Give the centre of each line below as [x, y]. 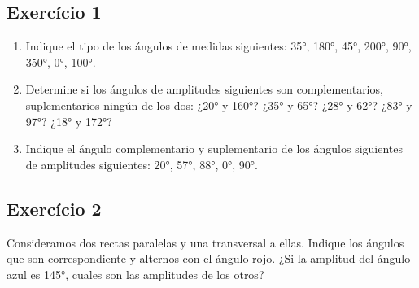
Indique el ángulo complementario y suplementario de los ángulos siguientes [214, 148]
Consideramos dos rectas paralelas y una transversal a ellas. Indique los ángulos [205, 242]
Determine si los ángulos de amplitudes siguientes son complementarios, [204, 89]
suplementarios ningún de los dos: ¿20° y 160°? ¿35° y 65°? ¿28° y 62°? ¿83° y [219, 105]
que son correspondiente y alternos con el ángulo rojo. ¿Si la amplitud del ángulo [209, 258]
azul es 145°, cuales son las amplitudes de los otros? [135, 274]
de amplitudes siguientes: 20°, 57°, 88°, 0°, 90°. [142, 164]
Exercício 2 [54, 208]
